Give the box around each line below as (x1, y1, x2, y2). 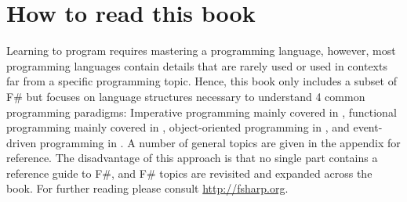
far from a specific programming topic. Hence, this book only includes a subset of (6, 73, 397, 89)
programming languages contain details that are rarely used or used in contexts (6, 57, 387, 74)
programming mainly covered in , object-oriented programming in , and (6, 119, 350, 135)
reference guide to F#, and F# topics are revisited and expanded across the (6, 164, 372, 181)
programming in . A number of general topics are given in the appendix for (39, 134, 401, 150)
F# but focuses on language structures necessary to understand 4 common (6, 88, 365, 104)
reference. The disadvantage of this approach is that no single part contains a (6, 150, 378, 166)
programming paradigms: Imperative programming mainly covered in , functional (6, 103, 397, 120)
